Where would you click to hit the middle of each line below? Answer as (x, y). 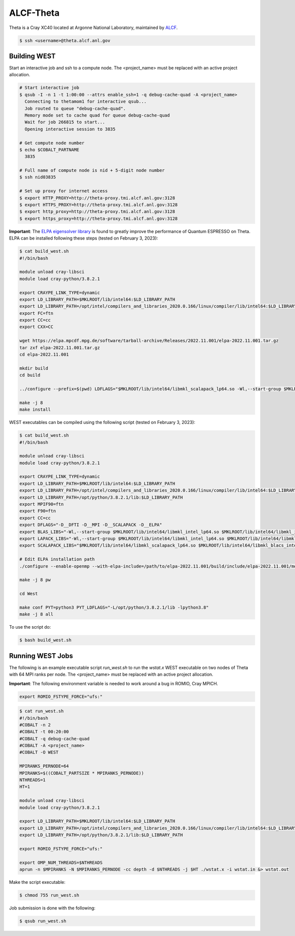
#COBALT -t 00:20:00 (44, 732)
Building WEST (32, 56)
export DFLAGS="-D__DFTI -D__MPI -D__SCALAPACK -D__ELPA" (91, 525)
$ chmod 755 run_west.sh (49, 895)
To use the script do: (30, 627)
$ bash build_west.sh (45, 640)
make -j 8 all (36, 614)
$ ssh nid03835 (38, 177)
